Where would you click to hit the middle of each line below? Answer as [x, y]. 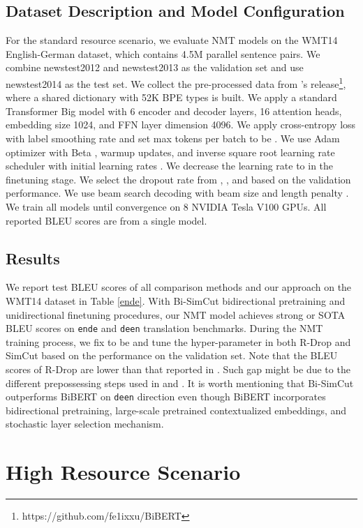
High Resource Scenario [123, 472]
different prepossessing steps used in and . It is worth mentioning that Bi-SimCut [180, 383]
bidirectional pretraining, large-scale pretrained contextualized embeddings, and [176, 410]
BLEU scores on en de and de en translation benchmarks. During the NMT [164, 328]
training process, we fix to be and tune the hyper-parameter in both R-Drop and [178, 341]
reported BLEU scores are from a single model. [106, 220]
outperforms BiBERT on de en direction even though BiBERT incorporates [166, 397]
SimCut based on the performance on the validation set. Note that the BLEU [172, 355]
